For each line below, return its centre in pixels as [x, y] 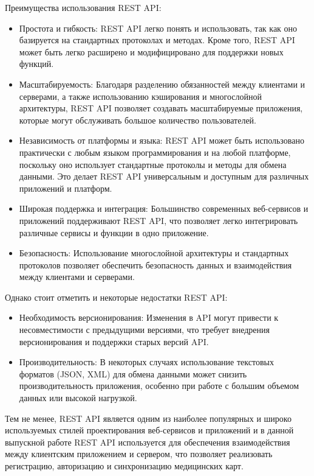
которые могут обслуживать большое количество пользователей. [138, 120]
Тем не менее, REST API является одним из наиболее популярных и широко [148, 418]
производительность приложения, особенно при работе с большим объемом [159, 386]
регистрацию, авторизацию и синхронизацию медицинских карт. [124, 466]
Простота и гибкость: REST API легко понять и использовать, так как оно [158, 28]
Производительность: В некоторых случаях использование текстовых [146, 362]
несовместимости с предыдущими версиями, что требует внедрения [144, 330]
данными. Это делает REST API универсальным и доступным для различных [164, 176]
